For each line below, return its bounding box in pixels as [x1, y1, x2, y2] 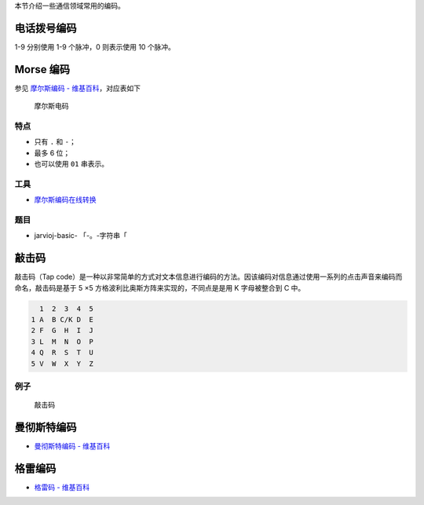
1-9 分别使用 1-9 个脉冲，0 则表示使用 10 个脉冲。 [14, 42, 176, 51]
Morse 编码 [14, 63, 71, 76]
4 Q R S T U [31, 348, 94, 357]
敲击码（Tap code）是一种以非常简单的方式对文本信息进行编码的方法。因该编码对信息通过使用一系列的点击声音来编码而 [14, 272, 403, 282]
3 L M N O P [31, 337, 94, 346]
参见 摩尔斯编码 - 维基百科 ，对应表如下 [14, 83, 141, 93]
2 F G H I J [31, 326, 94, 335]
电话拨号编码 [14, 21, 77, 35]
